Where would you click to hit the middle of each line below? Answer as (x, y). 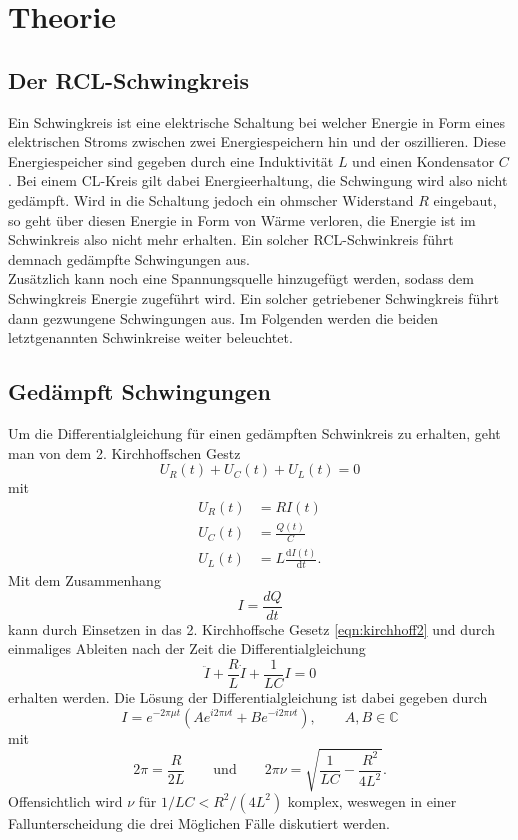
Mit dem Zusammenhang (84, 580)
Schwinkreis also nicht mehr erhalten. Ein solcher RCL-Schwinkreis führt (231, 239)
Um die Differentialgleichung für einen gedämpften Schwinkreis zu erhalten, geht (254, 432)
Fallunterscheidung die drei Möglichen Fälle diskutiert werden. (199, 822)
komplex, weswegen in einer (372, 800)
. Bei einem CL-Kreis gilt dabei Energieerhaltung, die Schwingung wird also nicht (258, 180)
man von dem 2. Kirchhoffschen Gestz (124, 452)
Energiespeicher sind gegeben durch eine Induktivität (171, 160)
